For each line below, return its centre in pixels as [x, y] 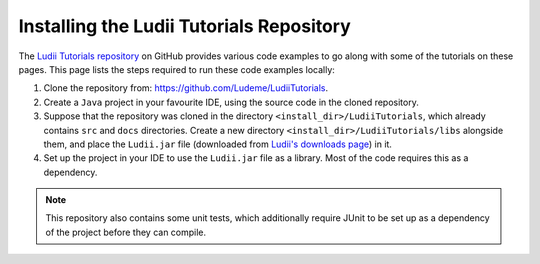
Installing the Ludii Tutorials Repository [185, 26]
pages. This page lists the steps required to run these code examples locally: [176, 69]
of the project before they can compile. [126, 232]
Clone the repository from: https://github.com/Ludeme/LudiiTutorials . [186, 88]
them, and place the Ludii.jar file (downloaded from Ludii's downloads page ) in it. [217, 144]
